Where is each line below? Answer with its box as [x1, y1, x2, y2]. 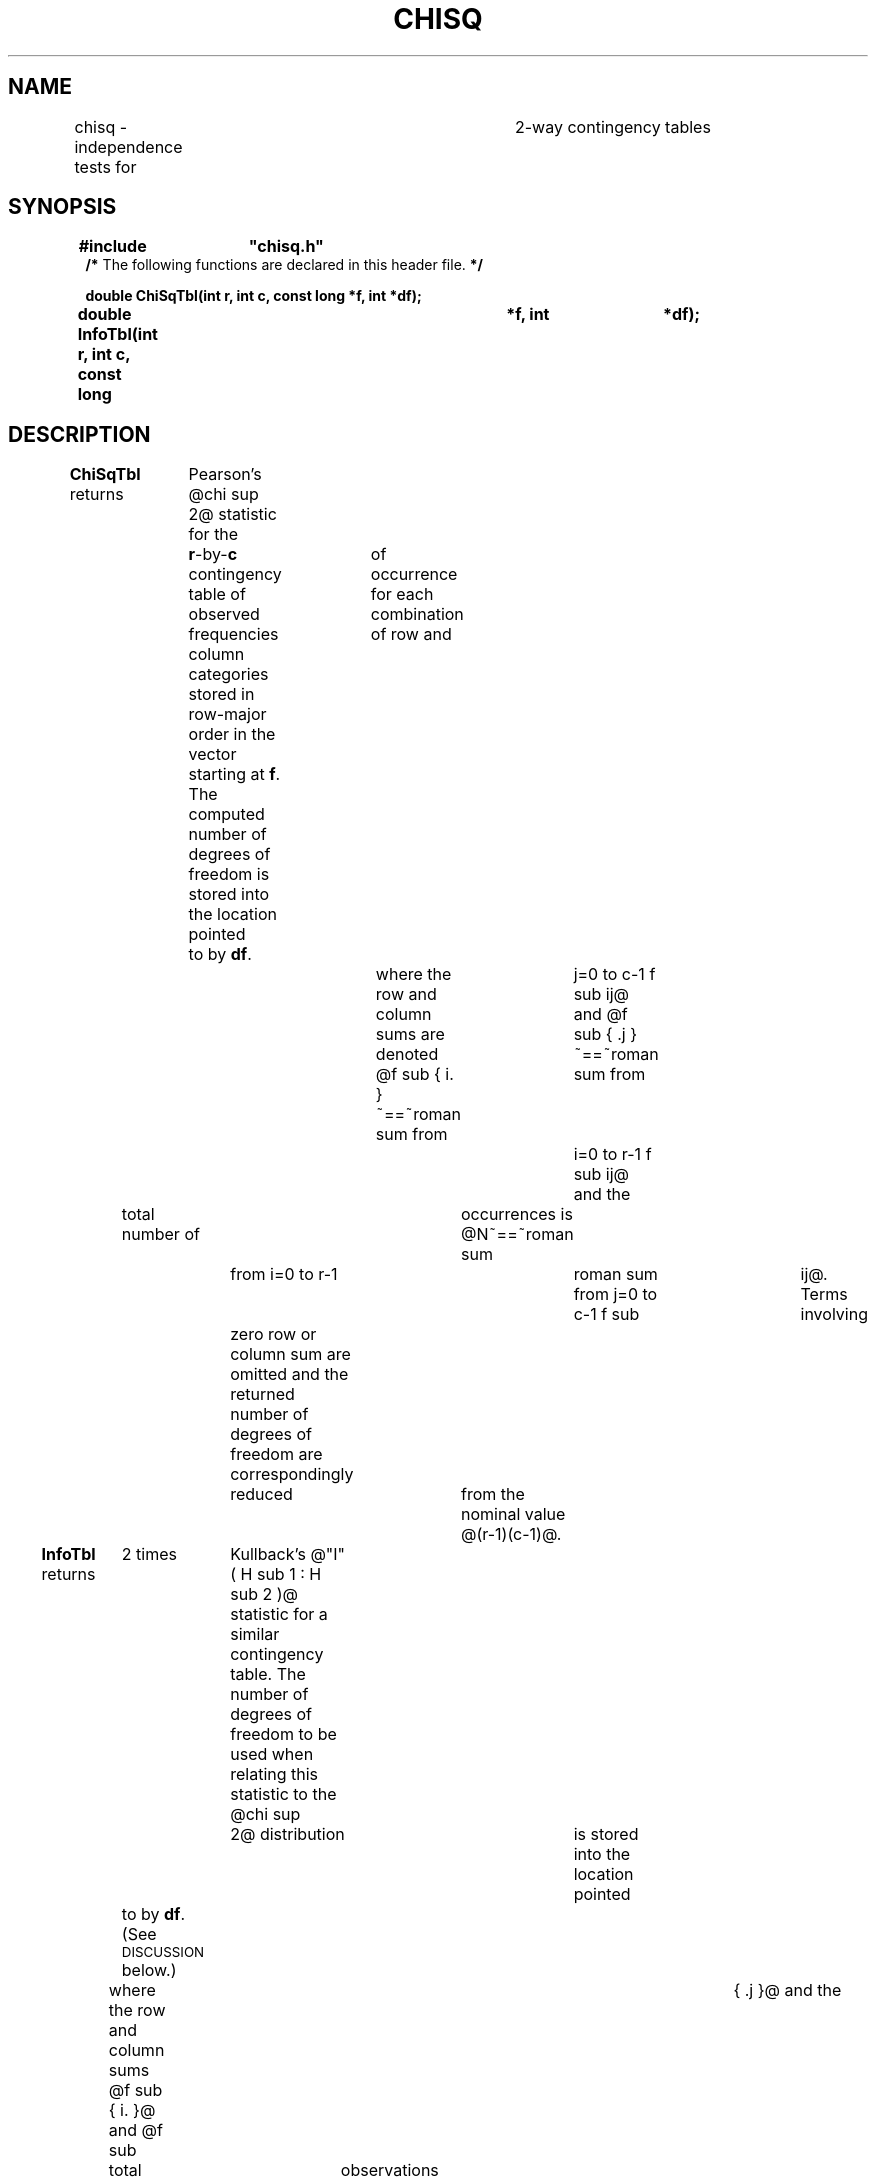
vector [188, 744, 237, 765]
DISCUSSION [121, 1944, 205, 1961]
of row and [370, 624, 452, 645]
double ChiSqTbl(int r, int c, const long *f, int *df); [85, 287, 422, 305]
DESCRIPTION [8, 421, 151, 447]
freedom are [230, 1444, 323, 1465]
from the [461, 1484, 525, 1505]
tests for [74, 156, 137, 177]
